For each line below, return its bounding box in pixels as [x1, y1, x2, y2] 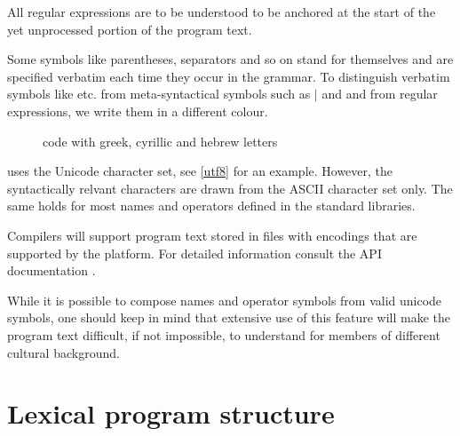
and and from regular [321, 84, 438, 103]
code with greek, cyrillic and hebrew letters [43, 131, 278, 150]
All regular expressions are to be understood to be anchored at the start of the [7, 3, 436, 20]
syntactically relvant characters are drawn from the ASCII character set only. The [7, 178, 453, 197]
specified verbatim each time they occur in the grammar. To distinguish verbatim [7, 67, 450, 85]
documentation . [7, 261, 96, 280]
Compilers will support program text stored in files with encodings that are [7, 226, 417, 244]
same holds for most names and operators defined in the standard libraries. [7, 196, 416, 215]
